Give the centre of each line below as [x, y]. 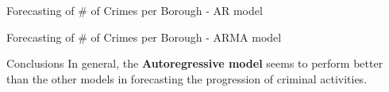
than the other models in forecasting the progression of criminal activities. [187, 78]
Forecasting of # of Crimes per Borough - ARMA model [144, 37]
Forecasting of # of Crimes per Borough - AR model [135, 10]
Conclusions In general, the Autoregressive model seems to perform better [195, 63]
